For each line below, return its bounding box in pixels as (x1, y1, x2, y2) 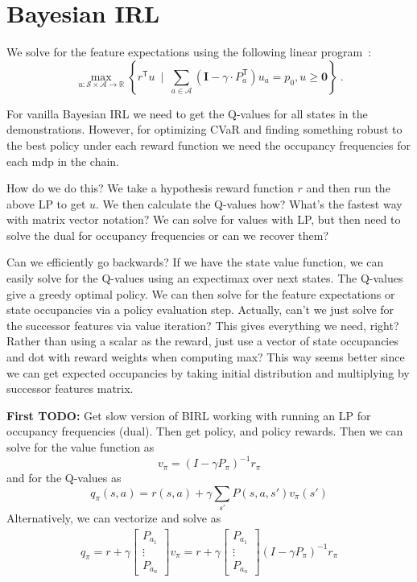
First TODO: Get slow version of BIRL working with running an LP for (6, 407, 371, 423)
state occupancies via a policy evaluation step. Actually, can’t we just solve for (6, 301, 394, 318)
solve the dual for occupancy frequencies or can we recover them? (6, 226, 329, 243)
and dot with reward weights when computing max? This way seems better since (6, 349, 405, 365)
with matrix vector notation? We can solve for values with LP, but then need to (6, 211, 401, 228)
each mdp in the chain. (6, 152, 119, 169)
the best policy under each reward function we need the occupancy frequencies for (6, 136, 411, 153)
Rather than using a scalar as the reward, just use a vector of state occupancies (6, 332, 398, 349)
